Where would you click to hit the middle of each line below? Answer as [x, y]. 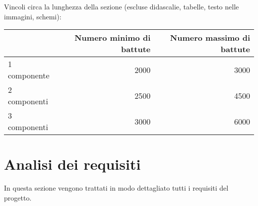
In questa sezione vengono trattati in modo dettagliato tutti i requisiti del [116, 188]
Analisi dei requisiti [72, 164]
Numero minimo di [113, 38]
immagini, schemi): [33, 16]
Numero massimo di [210, 38]
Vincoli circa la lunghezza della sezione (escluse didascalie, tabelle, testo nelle [122, 6]
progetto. [18, 197]
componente [29, 75]
